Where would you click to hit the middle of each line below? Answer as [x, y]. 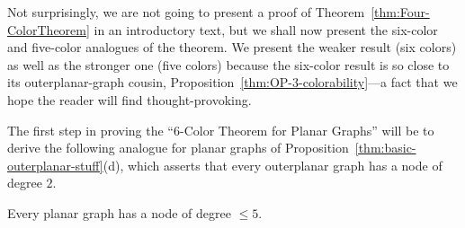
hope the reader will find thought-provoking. [130, 99]
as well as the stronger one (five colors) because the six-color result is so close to [228, 64]
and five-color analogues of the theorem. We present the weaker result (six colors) [232, 47]
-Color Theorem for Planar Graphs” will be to [307, 130]
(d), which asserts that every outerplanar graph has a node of [273, 165]
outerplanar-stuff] [55, 165]
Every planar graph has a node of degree [119, 212]
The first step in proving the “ [90, 130]
